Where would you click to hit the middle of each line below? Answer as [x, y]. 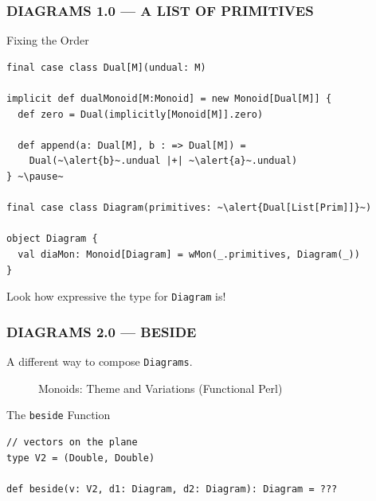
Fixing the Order [48, 40]
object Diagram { [52, 239]
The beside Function [59, 415]
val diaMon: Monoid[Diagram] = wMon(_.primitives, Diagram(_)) [189, 254]
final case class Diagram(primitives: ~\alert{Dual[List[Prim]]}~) [189, 208]
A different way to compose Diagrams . [100, 361]
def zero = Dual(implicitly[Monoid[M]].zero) [141, 114]
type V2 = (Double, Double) [81, 458]
